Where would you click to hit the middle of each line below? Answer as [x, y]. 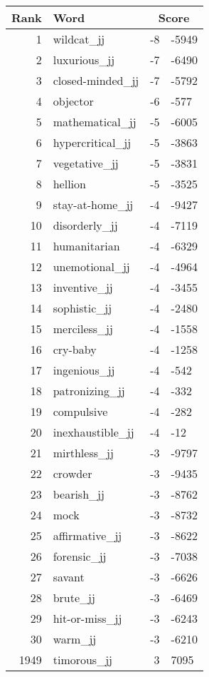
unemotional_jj [91, 266]
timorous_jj [82, 660]
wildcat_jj [79, 39]
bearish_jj [79, 494]
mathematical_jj [95, 122]
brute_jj [74, 597]
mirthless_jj [83, 453]
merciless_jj [83, 329]
